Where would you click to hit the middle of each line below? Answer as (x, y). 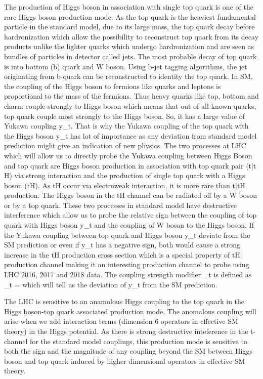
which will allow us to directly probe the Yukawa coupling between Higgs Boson (128, 155)
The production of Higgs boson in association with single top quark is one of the (129, 7)
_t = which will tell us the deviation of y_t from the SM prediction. (111, 284)
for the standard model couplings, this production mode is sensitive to (138, 341)
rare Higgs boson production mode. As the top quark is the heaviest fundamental (130, 16)
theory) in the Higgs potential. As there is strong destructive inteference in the (126, 331)
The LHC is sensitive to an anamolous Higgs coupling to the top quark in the (124, 301)
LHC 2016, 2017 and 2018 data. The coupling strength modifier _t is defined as (128, 275)
